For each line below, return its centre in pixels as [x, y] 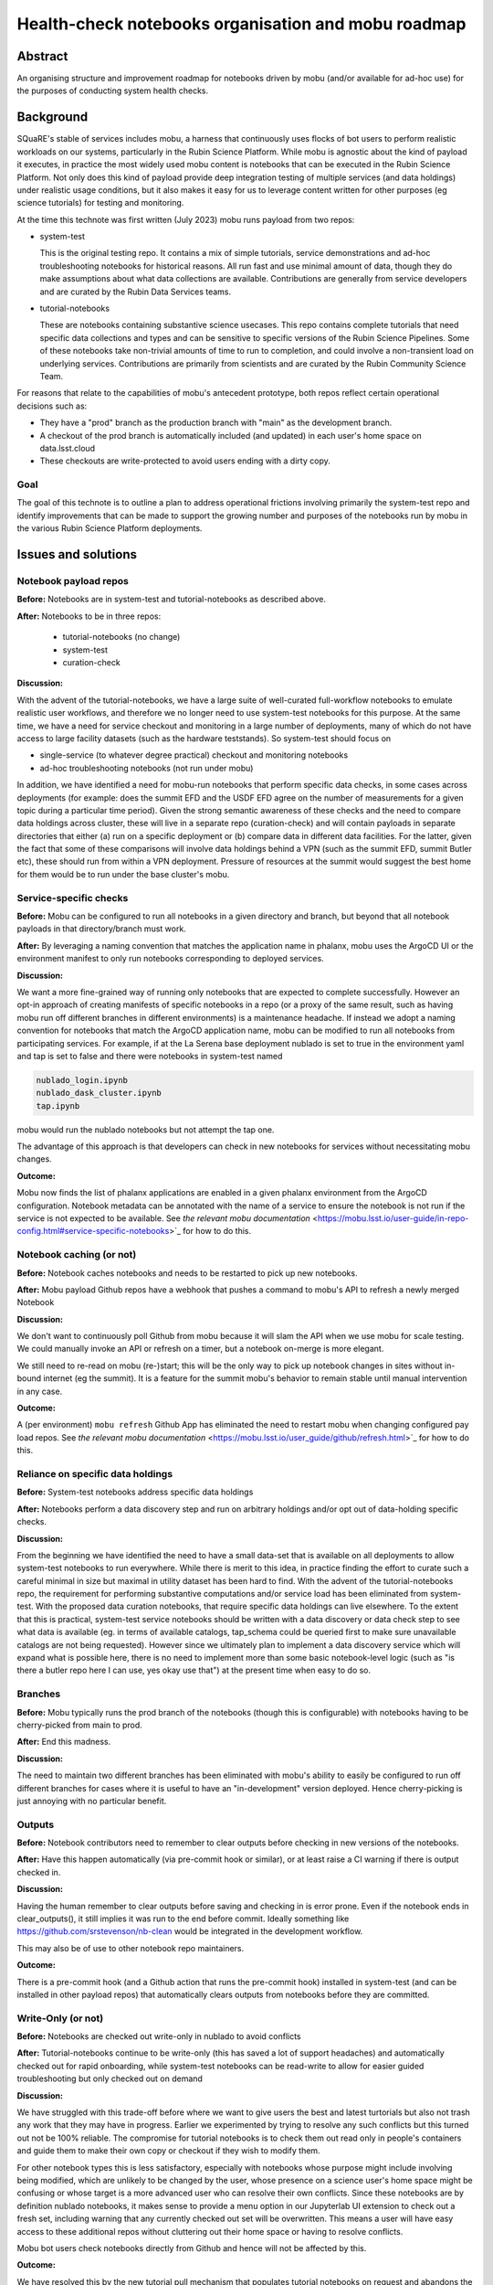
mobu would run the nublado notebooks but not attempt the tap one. [146, 1130]
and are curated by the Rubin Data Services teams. [136, 292]
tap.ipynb [58, 1105]
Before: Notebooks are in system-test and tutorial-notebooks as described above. [171, 600]
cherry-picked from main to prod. [80, 1725]
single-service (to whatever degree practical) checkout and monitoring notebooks [194, 755]
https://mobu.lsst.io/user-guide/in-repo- [393, 1218]
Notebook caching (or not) [77, 1255]
